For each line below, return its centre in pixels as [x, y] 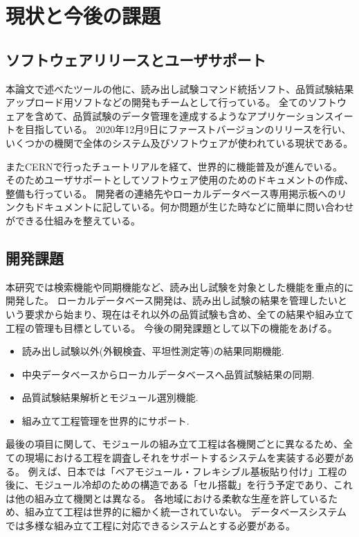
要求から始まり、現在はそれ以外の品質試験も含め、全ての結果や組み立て [189, 314]
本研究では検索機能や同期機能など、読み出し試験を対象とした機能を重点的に [180, 287]
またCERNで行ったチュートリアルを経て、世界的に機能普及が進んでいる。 [174, 166]
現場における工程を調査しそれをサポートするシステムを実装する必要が [184, 458]
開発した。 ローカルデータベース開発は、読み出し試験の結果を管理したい [172, 300]
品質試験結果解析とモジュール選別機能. [110, 397]
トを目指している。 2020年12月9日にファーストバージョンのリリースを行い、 [178, 129]
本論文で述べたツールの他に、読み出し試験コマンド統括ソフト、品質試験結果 [180, 88]
